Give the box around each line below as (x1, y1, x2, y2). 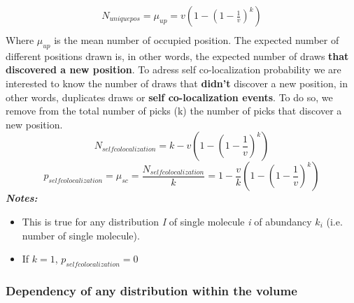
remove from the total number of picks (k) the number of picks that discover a (6, 103, 342, 118)
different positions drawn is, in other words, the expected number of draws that (6, 48, 349, 63)
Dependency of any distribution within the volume (6, 281, 297, 299)
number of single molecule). (22, 228, 140, 242)
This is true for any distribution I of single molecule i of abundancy (22, 214, 312, 229)
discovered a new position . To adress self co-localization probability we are (6, 62, 341, 77)
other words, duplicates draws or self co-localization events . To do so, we (6, 89, 333, 104)
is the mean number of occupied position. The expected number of (54, 33, 339, 47)
